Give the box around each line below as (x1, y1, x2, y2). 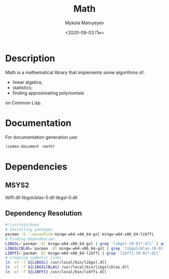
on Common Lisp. (5, 100, 42, 106)
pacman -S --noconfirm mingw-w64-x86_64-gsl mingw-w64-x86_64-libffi (5, 232, 154, 237)
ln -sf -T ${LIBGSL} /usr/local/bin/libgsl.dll (5, 260, 107, 265)
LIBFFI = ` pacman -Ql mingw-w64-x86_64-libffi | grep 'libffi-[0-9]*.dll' (5, 251, 161, 256)
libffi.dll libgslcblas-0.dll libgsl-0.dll (5, 194, 78, 200)
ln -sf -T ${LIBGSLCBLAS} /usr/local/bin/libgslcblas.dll (5, 265, 129, 270)
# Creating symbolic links (5, 255, 62, 260)
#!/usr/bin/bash (5, 222, 39, 227)
